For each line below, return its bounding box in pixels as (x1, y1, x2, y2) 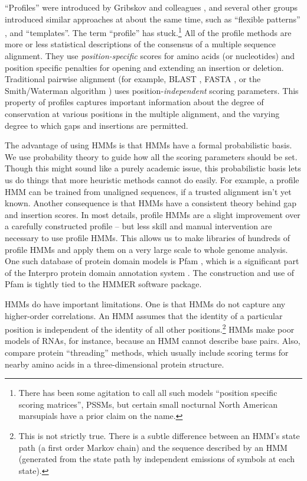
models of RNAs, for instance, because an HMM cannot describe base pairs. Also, (5, 334, 301, 347)
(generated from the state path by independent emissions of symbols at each (18, 453, 295, 465)
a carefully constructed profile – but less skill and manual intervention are (5, 220, 272, 232)
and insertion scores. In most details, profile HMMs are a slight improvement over (5, 208, 301, 220)
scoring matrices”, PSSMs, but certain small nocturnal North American (18, 398, 278, 410)
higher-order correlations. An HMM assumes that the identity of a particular (5, 309, 283, 321)
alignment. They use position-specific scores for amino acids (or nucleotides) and (5, 50, 295, 62)
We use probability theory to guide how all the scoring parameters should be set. (5, 150, 298, 162)
